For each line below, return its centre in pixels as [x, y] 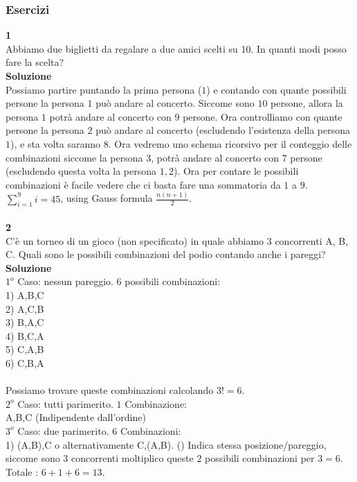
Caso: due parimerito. [63, 430]
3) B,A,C [25, 322]
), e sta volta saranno [56, 143]
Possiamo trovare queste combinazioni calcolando [110, 390]
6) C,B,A [25, 362]
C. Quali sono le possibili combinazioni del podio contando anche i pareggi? [166, 254]
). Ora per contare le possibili [236, 171]
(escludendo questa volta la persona [81, 171]
